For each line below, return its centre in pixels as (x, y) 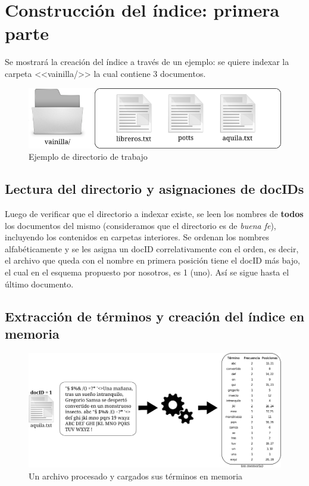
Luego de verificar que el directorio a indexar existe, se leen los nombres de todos (154, 214)
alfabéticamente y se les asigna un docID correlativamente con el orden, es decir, (152, 248)
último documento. (39, 284)
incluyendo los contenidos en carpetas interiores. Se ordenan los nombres (137, 237)
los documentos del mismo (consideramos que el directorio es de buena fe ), (141, 225)
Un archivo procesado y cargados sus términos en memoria (136, 476)
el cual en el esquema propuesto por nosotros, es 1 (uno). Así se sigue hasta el (147, 272)
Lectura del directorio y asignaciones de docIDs (154, 189)
